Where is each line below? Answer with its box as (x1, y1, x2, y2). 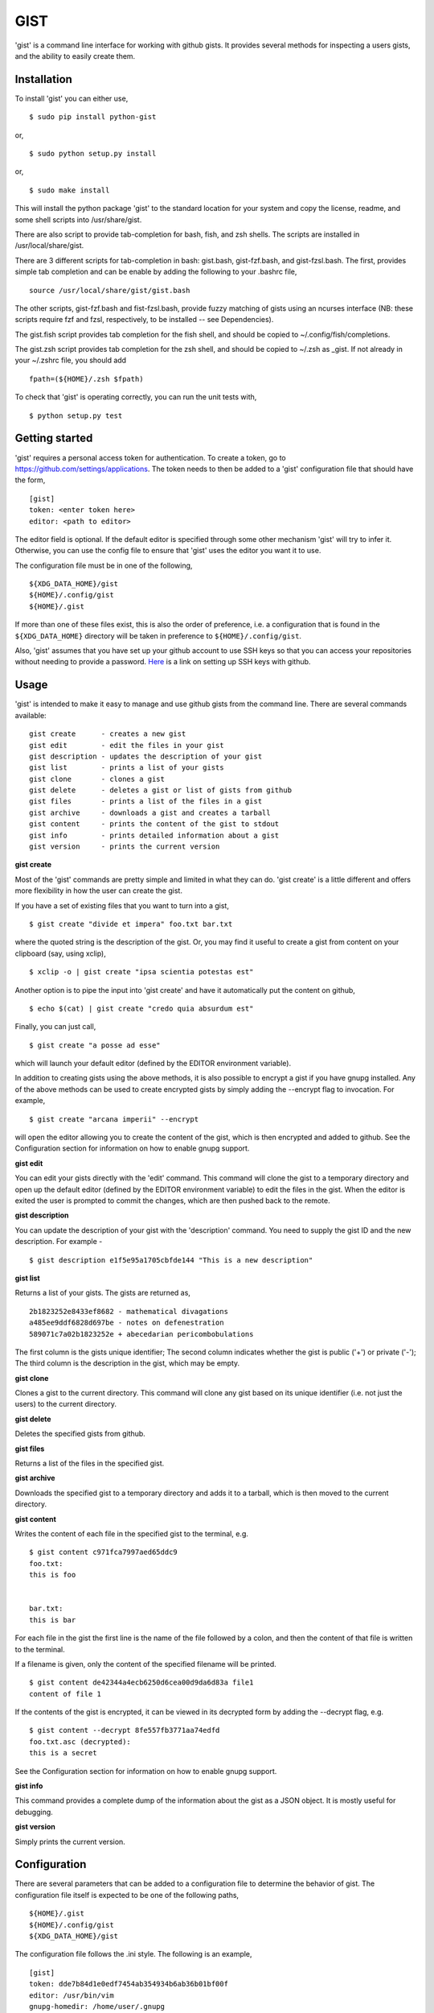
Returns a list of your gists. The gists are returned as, (14, 1288, 190, 1298)
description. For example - (14, 1237, 103, 1246)
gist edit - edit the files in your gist (29, 741, 224, 750)
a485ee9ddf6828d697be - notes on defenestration (29, 1318, 224, 1328)
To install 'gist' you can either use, (14, 93, 129, 103)
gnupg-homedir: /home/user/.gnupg (29, 2002, 165, 2011)
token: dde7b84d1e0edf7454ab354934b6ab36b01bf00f (29, 1979, 229, 1989)
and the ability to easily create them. (14, 51, 136, 60)
